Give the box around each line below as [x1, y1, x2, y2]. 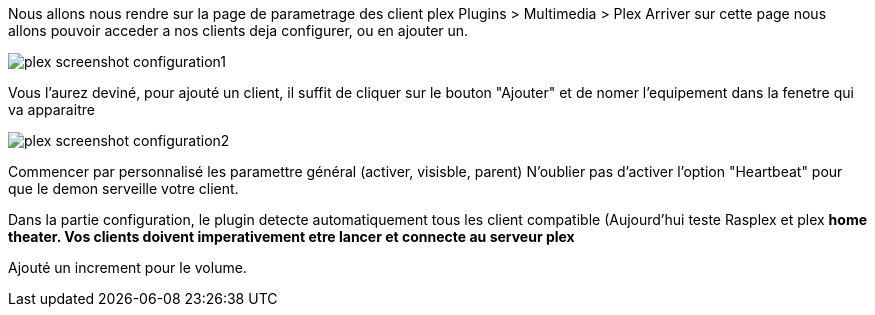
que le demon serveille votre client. [8, 180, 239, 197]
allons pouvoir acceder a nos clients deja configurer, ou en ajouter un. [8, 22, 469, 39]
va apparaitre [8, 101, 95, 118]
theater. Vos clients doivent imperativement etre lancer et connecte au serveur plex [8, 228, 575, 245]
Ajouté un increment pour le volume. [8, 259, 247, 276]
